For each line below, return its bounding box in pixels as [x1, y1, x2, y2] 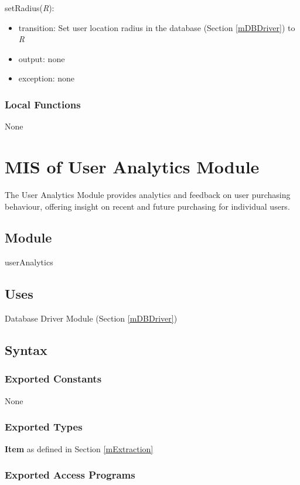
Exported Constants [5, 371, 102, 386]
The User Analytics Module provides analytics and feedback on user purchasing [5, 188, 291, 200]
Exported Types [5, 419, 83, 434]
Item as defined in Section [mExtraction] [5, 442, 154, 455]
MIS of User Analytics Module [5, 154, 260, 178]
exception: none [18, 72, 75, 84]
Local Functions [5, 97, 81, 111]
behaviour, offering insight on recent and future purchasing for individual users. [5, 200, 290, 212]
